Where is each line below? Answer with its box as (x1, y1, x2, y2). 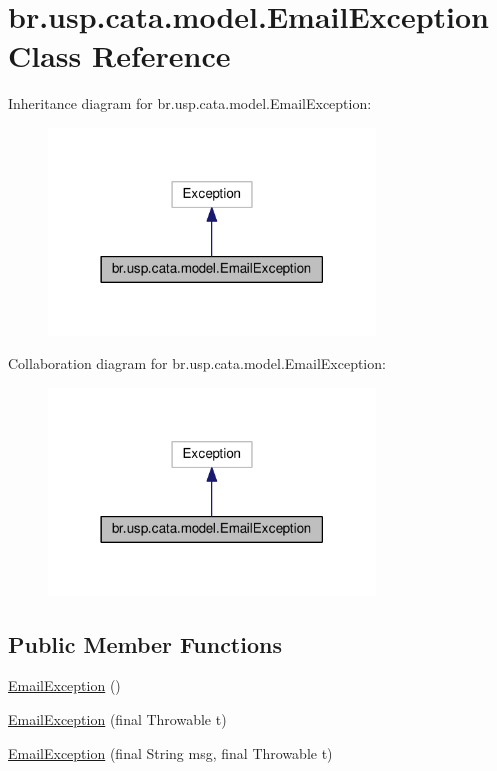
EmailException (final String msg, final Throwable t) (8, 742, 333, 763)
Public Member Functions (8, 628, 282, 659)
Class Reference (8, 35, 231, 76)
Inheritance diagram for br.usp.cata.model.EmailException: (8, 93, 372, 114)
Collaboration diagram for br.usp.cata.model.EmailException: (8, 353, 386, 374)
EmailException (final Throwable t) (8, 709, 227, 730)
